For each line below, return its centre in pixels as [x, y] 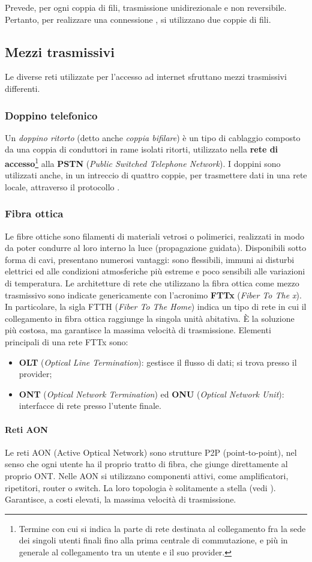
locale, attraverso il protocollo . [62, 186]
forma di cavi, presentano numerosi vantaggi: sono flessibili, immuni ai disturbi [150, 259]
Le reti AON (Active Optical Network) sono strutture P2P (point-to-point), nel [151, 452]
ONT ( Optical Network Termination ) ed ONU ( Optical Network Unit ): [151, 394]
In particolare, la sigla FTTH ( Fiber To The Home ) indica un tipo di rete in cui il [156, 307]
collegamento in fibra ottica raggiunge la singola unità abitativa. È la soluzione [150, 318]
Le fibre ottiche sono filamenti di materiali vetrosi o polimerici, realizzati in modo [155, 236]
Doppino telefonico [51, 115]
